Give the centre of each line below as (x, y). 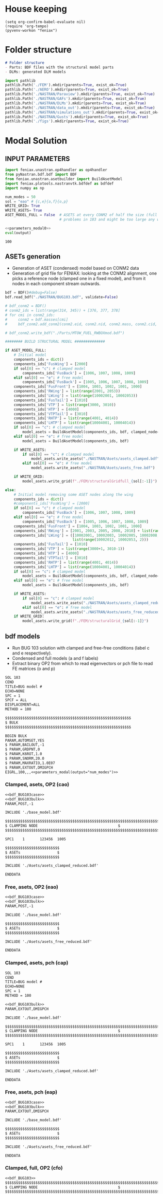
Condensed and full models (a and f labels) (55, 658)
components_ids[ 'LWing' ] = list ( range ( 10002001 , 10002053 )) (76, 396)
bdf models (23, 636)
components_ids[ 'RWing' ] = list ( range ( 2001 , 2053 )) (67, 391)
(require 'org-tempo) (27, 26)
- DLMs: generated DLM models (36, 72)
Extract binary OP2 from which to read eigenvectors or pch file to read (82, 663)
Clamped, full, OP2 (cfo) (34, 1168)
